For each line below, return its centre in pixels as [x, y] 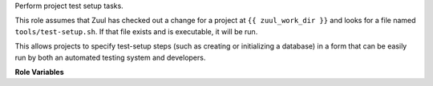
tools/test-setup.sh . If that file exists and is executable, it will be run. [136, 31]
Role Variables [39, 72]
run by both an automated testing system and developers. [110, 57]
